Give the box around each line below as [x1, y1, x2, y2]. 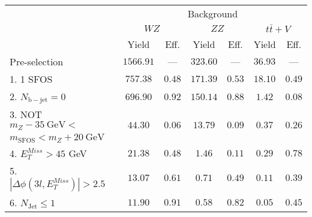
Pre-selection [10, 54, 64, 68]
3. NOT [10, 107, 42, 122]
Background [187, 7, 238, 20]
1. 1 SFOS [10, 71, 53, 86]
